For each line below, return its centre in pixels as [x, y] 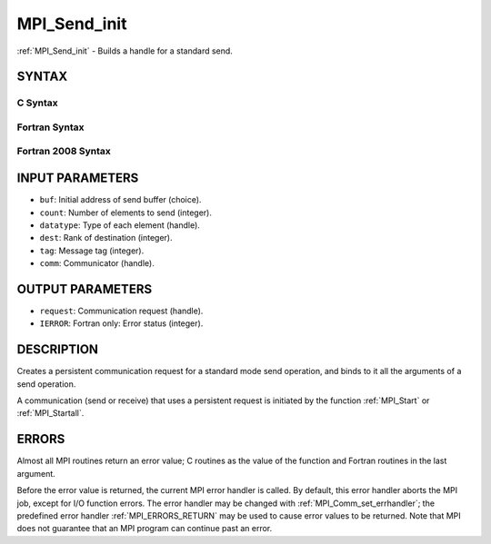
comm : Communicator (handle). [97, 263]
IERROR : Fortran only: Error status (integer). [121, 323]
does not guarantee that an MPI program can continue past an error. [145, 529]
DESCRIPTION [58, 350]
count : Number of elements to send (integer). [126, 213]
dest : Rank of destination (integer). [106, 238]
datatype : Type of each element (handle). [120, 225]
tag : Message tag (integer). [92, 251]
